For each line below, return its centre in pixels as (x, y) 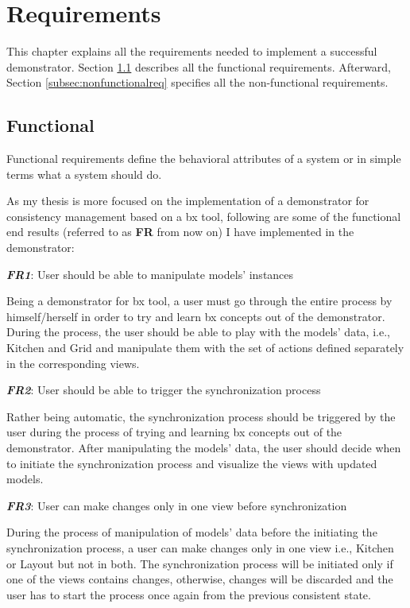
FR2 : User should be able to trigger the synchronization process (164, 390)
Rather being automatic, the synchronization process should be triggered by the (201, 416)
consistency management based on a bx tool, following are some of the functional (204, 216)
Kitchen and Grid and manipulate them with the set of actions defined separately (205, 348)
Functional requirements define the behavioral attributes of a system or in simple (204, 159)
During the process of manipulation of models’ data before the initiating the (192, 532)
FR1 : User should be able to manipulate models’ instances (150, 274)
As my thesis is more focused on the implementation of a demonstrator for (188, 201)
